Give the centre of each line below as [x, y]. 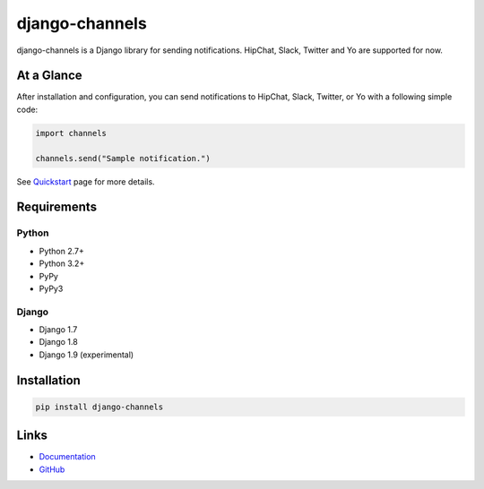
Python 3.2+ [62, 263]
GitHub [52, 469]
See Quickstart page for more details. [86, 181]
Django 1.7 [58, 330]
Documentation [67, 457]
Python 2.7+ [62, 251]
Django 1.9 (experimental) [86, 355]
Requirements [57, 207]
